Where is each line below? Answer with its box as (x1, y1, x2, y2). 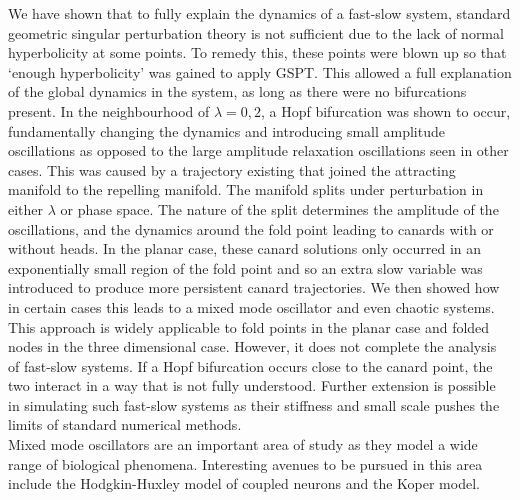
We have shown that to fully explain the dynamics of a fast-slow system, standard (8, 3, 511, 23)
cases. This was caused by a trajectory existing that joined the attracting (8, 159, 456, 180)
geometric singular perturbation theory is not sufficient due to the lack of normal (8, 22, 504, 43)
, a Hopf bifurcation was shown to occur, (260, 100, 511, 121)
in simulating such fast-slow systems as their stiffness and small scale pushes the (8, 394, 500, 415)
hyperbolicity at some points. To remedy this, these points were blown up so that (8, 42, 507, 63)
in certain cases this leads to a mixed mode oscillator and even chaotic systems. (8, 296, 495, 317)
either (8, 198, 44, 219)
